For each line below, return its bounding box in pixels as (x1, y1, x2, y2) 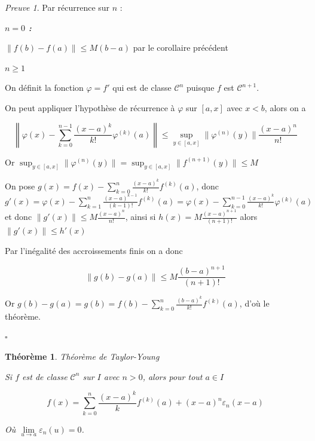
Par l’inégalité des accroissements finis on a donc (5, 244, 183, 257)
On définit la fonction (5, 81, 84, 94)
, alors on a (264, 101, 306, 114)
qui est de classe (112, 81, 172, 94)
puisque (186, 81, 215, 94)
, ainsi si (125, 210, 156, 223)
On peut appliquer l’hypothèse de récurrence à (5, 101, 175, 114)
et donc (5, 210, 32, 223)
